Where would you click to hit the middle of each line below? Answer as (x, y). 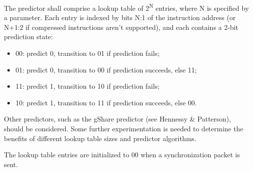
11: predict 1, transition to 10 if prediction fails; (87, 86)
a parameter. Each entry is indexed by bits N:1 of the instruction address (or (120, 17)
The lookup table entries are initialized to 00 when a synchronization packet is (122, 155)
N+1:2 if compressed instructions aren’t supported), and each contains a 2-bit (121, 27)
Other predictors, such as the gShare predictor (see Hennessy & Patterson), (118, 119)
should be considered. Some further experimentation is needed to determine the (124, 128)
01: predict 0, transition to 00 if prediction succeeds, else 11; (106, 69)
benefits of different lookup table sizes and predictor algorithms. (100, 138)
